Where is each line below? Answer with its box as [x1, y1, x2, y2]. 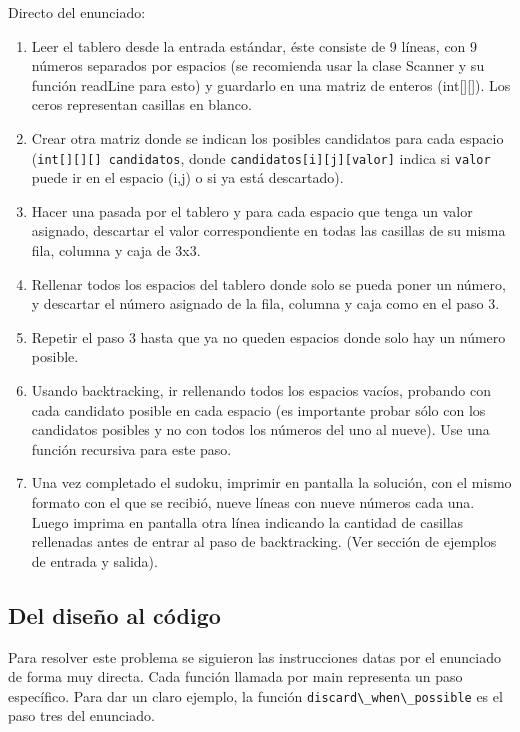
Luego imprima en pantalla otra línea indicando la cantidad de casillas [31, 511, 464, 532]
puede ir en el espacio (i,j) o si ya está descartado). [31, 167, 344, 188]
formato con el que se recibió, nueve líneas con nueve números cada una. [31, 491, 475, 512]
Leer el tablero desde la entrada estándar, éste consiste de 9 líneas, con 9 [31, 35, 478, 56]
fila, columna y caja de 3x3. [31, 240, 201, 260]
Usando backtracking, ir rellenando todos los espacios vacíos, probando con [31, 379, 491, 400]
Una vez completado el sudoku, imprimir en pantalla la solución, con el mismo [31, 472, 512, 493]
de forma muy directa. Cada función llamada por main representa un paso [8, 666, 463, 687]
